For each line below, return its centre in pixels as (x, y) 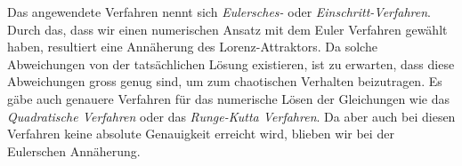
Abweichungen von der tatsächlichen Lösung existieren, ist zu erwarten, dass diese (231, 63)
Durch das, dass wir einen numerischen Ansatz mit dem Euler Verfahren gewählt (227, 29)
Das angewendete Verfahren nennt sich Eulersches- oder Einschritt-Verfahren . (219, 12)
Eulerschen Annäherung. (74, 150)
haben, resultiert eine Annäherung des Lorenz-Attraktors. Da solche (192, 47)
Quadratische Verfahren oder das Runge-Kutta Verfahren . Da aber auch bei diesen (231, 116)
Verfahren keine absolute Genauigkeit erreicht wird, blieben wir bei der (201, 134)
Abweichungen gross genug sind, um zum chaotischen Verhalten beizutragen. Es (225, 81)
